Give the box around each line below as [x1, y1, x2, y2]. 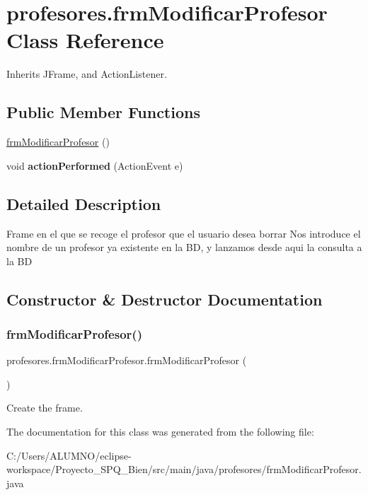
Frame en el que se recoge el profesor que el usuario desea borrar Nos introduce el [6, 226, 361, 240]
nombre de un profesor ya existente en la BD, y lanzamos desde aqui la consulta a [6, 240, 362, 255]
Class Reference [6, 25, 164, 54]
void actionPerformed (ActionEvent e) [6, 158, 183, 173]
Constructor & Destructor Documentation [6, 288, 323, 310]
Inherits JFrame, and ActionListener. [6, 66, 167, 81]
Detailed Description [6, 192, 161, 214]
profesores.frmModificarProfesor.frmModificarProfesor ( [6, 353, 247, 368]
